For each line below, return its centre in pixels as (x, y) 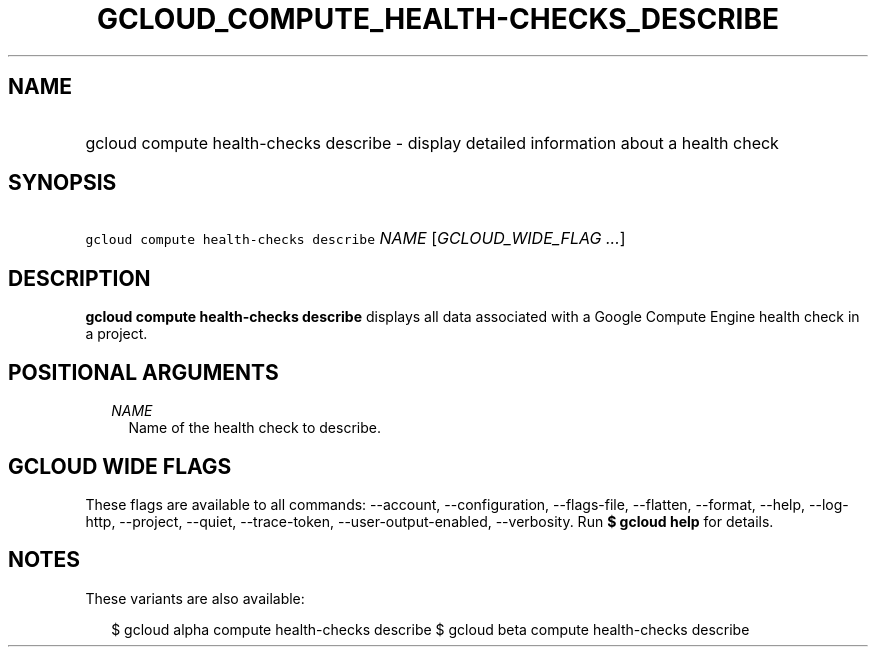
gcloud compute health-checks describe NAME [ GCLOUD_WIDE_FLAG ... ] (355, 238)
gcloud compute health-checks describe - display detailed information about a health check (432, 142)
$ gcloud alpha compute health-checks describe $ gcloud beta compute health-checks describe (430, 629)
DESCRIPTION (79, 278)
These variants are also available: (195, 598)
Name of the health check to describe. (254, 428)
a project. (116, 334)
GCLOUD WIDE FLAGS (120, 466)
